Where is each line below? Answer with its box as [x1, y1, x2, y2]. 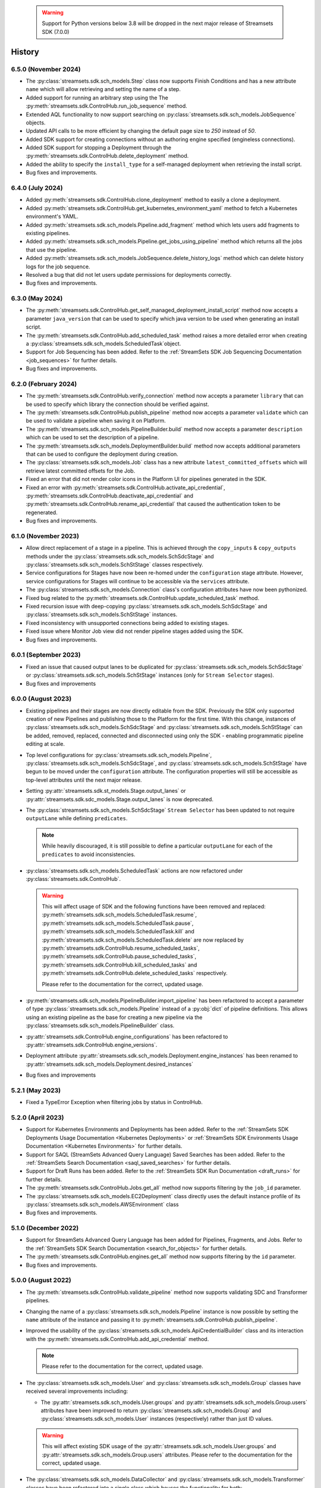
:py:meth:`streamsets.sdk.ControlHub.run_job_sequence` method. [26, 102, 187, 110]
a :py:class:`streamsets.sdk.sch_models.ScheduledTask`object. [26, 340, 181, 347]
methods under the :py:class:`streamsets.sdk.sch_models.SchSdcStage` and [26, 552, 214, 559]
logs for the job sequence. [26, 262, 90, 270]
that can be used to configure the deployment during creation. [26, 451, 178, 458]
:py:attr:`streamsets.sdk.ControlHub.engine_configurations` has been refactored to [26, 1033, 228, 1040]
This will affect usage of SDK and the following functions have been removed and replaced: [42, 903, 266, 910]
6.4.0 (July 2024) [11, 184, 63, 192]
